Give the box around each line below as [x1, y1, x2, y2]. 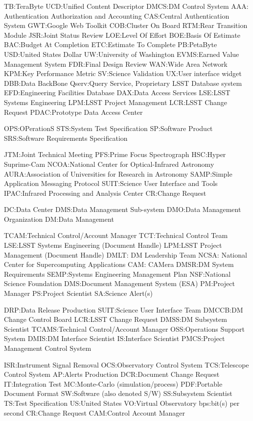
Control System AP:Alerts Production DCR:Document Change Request [4, 369, 220, 379]
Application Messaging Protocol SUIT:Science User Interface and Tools [4, 178, 218, 188]
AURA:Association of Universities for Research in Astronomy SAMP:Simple [4, 168, 232, 179]
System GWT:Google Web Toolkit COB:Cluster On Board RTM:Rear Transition [4, 20, 248, 30]
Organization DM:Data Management [4, 213, 114, 224]
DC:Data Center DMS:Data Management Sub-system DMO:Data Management [4, 204, 241, 214]
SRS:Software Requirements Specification [4, 132, 128, 143]
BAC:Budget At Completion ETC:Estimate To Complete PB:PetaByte [4, 39, 217, 50]
